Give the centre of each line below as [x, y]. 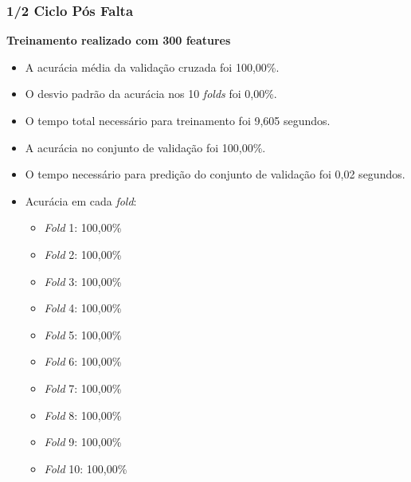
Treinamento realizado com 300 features [119, 40]
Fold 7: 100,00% [83, 388]
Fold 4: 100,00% [83, 308]
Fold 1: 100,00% [83, 227]
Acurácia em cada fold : [81, 200]
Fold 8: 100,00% [83, 415]
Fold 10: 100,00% [86, 468]
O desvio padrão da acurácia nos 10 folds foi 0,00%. [151, 94]
